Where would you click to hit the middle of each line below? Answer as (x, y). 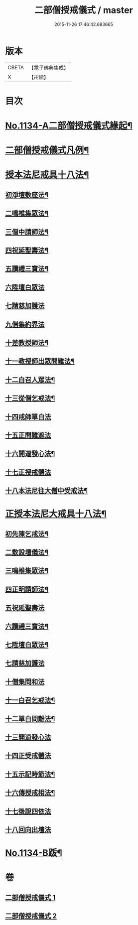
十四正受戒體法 (28, 756)
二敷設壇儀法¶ (27, 553)
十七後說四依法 (28, 811)
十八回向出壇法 (28, 830)
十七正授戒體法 (28, 472)
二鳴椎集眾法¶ (27, 213)
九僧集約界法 (25, 324)
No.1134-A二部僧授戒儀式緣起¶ (69, 126)
